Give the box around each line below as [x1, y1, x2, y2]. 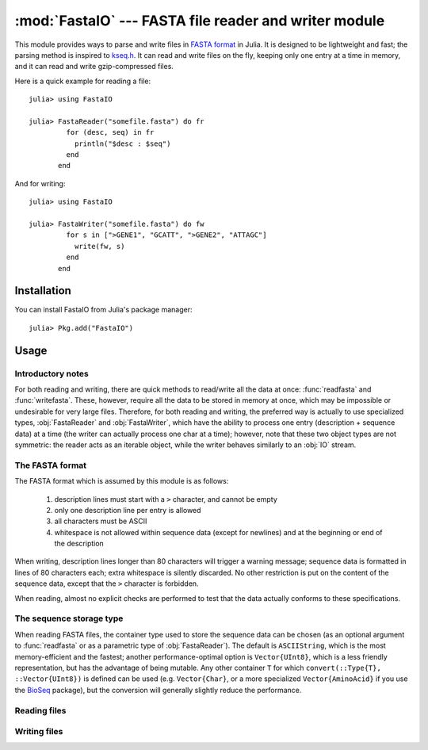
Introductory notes [14, 368, 89, 379]
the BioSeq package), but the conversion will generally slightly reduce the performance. [14, 685, 302, 695]
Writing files [14, 726, 63, 737]
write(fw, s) [74, 242, 125, 251]
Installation [14, 284, 71, 297]
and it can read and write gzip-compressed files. [14, 62, 174, 71]
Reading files [14, 705, 67, 716]
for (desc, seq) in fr [66, 128, 155, 137]
